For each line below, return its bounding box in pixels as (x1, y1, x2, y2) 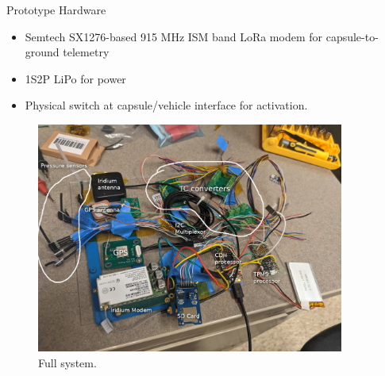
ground (25, 44, 60, 60)
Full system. (38, 354, 97, 370)
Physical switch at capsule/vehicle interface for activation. (25, 97, 308, 113)
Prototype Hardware (6, 2, 106, 17)
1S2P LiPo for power (25, 70, 126, 86)
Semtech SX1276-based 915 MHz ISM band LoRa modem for (25, 28, 323, 44)
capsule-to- (325, 28, 379, 44)
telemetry (63, 44, 110, 60)
